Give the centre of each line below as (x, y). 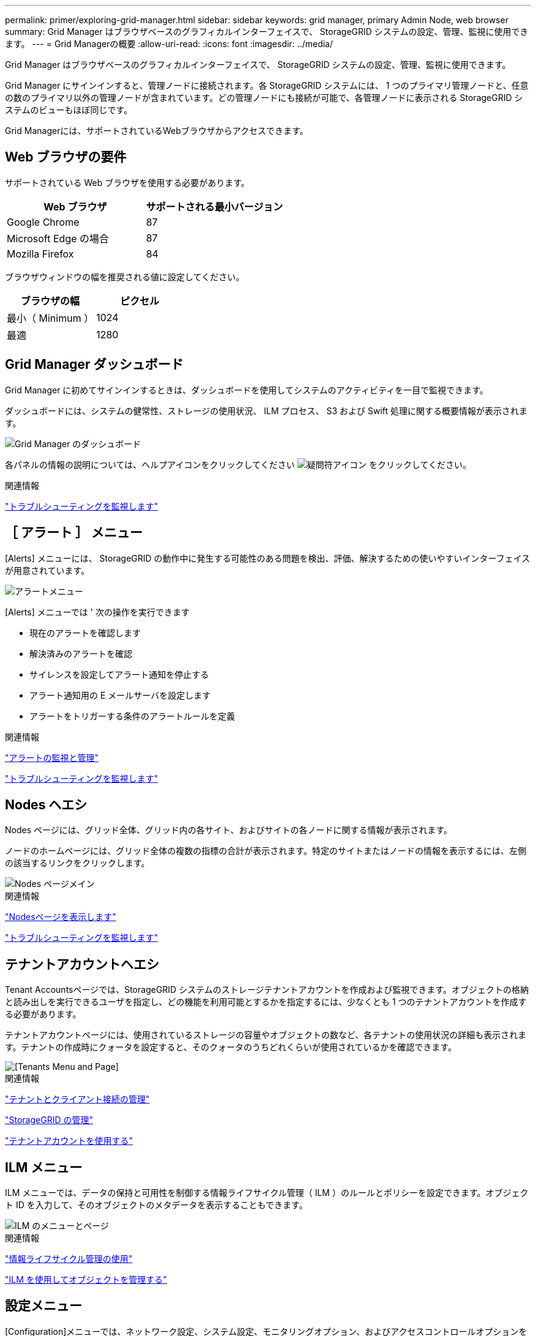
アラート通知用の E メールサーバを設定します (120, 695)
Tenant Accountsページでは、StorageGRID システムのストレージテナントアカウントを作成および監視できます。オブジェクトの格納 (267, 990)
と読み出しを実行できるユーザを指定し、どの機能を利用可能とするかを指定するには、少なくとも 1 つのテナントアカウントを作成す (266, 1002)
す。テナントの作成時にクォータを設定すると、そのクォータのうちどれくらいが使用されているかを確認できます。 (231, 1047)
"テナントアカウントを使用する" (69, 1141)
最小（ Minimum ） (50, 318)
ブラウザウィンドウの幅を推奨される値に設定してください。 (125, 276)
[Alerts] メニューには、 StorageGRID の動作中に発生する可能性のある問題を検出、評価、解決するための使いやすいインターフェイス (268, 558)
